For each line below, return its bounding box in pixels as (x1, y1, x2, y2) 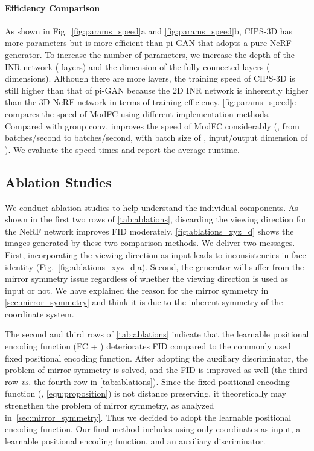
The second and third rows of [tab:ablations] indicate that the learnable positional (5, 328, 309, 340)
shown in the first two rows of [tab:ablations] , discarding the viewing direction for (5, 213, 307, 225)
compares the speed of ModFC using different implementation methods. (5, 107, 271, 120)
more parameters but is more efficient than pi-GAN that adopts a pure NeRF (5, 36, 292, 49)
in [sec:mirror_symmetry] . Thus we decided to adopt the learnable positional (5, 410, 292, 423)
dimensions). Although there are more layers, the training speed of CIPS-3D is (5, 72, 295, 85)
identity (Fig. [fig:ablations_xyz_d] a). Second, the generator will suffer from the (5, 260, 304, 273)
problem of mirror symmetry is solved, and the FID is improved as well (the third (5, 363, 308, 376)
